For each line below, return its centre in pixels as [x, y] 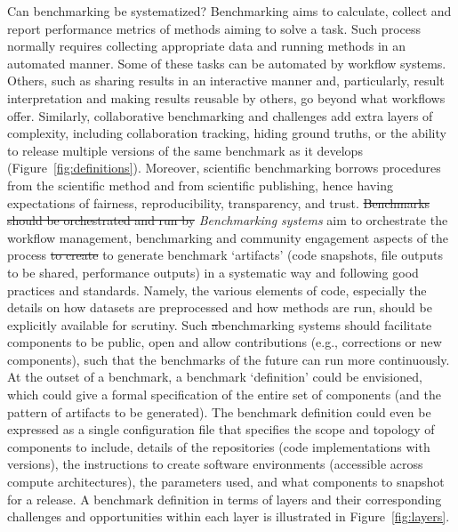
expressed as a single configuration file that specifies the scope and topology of [221, 429]
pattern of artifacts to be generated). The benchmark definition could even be [219, 411]
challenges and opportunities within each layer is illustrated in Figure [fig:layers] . [229, 516]
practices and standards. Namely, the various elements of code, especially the [217, 290]
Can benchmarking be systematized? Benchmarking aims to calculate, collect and [229, 11]
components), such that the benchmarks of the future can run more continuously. [229, 359]
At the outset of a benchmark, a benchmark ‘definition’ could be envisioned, [215, 377]
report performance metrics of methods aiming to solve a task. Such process [214, 28]
